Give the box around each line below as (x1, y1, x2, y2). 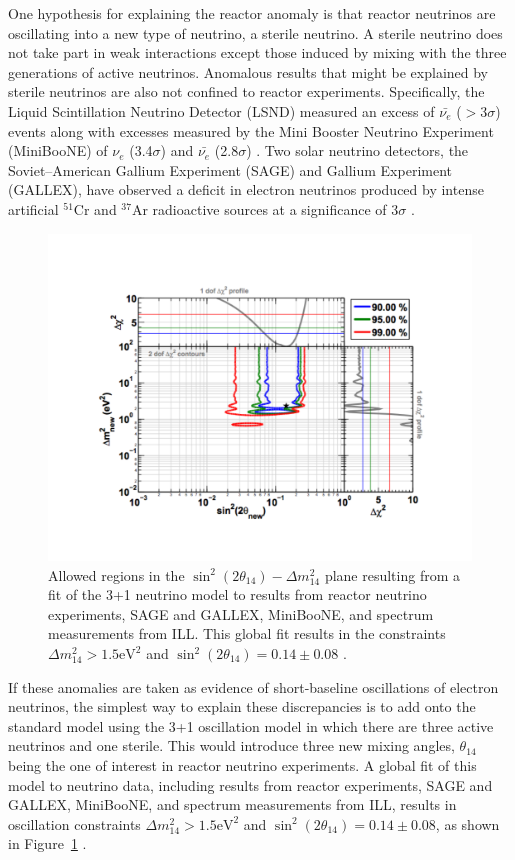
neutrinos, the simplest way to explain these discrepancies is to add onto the (8, 696, 476, 717)
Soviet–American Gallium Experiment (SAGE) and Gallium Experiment (8, 159, 452, 180)
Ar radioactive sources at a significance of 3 (131, 198, 399, 219)
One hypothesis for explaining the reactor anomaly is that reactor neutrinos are (8, 3, 496, 23)
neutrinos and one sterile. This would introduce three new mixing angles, (8, 735, 455, 756)
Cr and (73, 198, 117, 219)
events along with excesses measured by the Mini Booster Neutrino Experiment (8, 120, 494, 141)
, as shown (435, 813, 500, 834)
